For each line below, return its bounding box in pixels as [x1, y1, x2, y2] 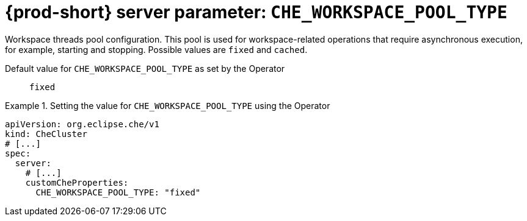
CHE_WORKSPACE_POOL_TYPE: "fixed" [35, 187, 201, 197]
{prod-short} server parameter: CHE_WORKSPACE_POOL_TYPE [5, 2, 507, 23]
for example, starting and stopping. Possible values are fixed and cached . [5, 44, 308, 55]
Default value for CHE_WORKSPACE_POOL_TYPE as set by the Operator [5, 63, 285, 74]
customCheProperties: [25, 177, 129, 188]
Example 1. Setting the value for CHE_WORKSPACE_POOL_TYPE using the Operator [5, 100, 330, 111]
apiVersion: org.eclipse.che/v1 [5, 119, 159, 129]
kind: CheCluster [5, 128, 87, 139]
